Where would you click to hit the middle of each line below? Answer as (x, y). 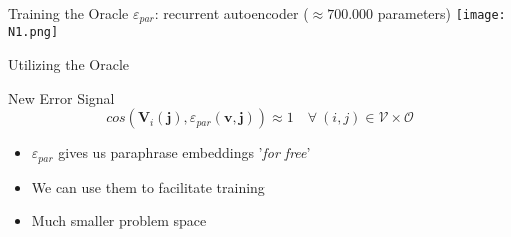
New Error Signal (61, 97)
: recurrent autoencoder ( (231, 13)
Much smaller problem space (119, 220)
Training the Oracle (68, 13)
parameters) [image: (441, 13)
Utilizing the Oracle (68, 64)
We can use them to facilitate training (148, 186)
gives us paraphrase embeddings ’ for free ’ (184, 152)
